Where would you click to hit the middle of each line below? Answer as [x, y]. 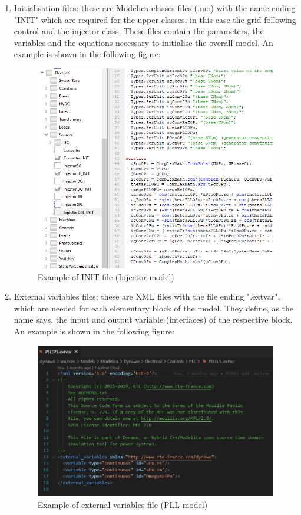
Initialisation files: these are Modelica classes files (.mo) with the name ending [155, 8]
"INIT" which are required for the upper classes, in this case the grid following [155, 19]
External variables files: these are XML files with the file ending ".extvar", [147, 296]
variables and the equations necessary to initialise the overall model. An [143, 42]
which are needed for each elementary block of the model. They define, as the [154, 308]
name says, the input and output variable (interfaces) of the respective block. [153, 319]
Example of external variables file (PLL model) [123, 504]
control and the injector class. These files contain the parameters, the [139, 31]
